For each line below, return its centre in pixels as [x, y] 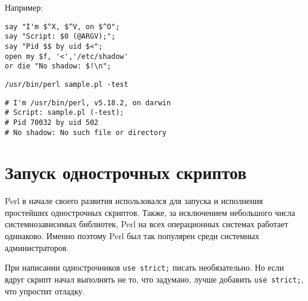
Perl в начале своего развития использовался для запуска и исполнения [134, 201]
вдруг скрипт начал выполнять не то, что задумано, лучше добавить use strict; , [154, 279]
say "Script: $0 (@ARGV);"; [60, 37]
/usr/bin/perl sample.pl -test [67, 84]
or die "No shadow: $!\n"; [58, 66]
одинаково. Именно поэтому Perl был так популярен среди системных [132, 236]
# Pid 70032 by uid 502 [52, 122]
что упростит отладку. [45, 291]
